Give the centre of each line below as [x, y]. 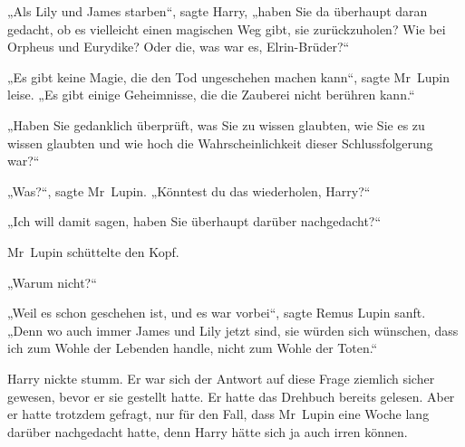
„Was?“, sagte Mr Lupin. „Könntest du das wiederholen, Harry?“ [189, 190]
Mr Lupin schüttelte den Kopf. [93, 251]
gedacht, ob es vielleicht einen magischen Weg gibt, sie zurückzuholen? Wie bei [227, 29]
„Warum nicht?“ [52, 282]
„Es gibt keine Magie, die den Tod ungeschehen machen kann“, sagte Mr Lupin [228, 76]
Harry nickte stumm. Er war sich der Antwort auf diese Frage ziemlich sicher [221, 378]
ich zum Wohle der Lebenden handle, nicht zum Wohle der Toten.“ [193, 348]
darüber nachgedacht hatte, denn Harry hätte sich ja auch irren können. [208, 431]
